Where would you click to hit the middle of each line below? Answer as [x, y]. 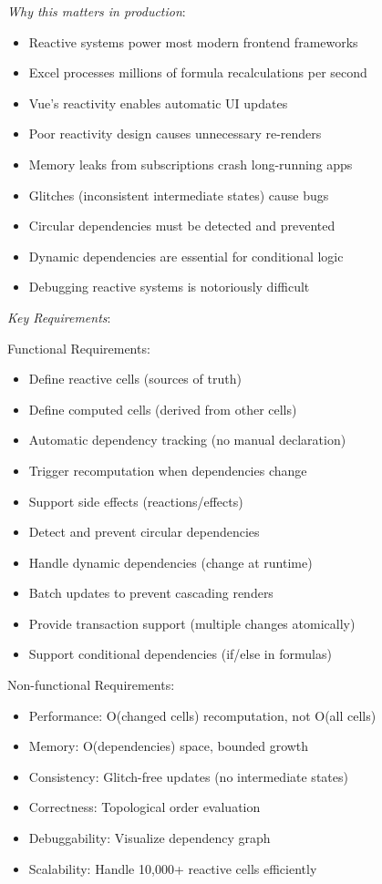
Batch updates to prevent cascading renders [151, 593]
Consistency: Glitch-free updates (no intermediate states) [188, 776]
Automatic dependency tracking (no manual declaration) [187, 440]
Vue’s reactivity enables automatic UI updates [158, 103]
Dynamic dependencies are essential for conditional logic [186, 256]
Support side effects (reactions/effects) [136, 501]
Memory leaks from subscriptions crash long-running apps [191, 164]
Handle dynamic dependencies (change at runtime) [170, 562]
